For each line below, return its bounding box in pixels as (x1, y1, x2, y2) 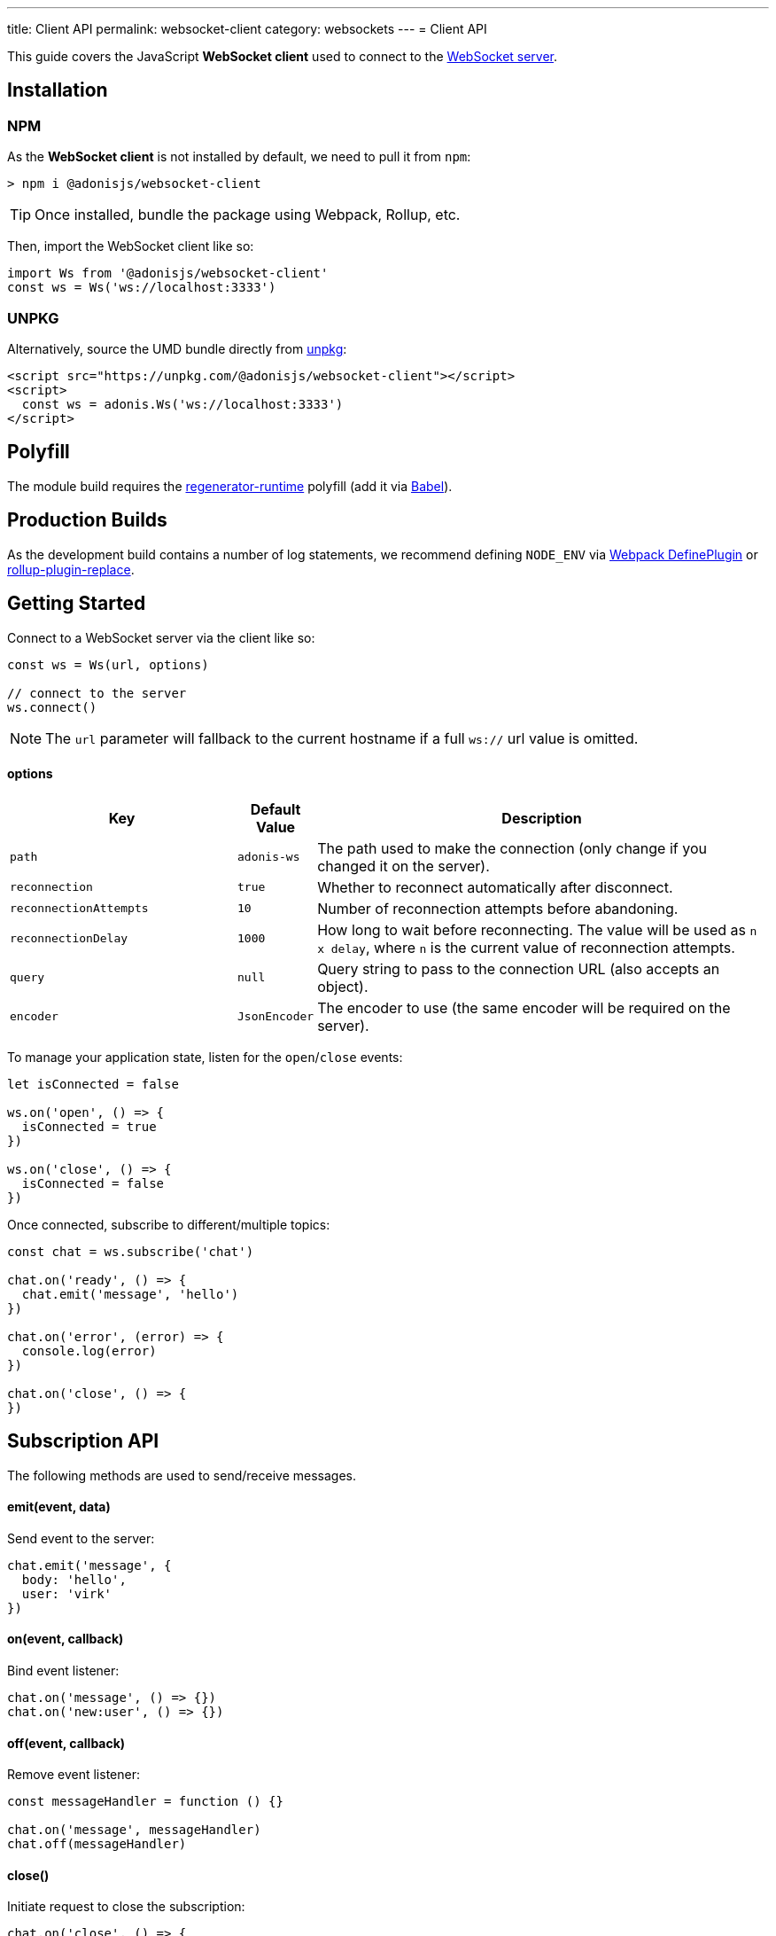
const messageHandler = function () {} (7, 1794, 283, 1809)
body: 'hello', (21, 1572, 127, 1587)
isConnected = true (21, 1119, 157, 1134)
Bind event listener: (7, 1663, 120, 1678)
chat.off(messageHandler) (7, 1837, 187, 1852)
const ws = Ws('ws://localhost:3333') (7, 280, 276, 295)
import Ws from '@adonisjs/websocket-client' (7, 266, 329, 281)
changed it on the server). (317, 856, 490, 875)
